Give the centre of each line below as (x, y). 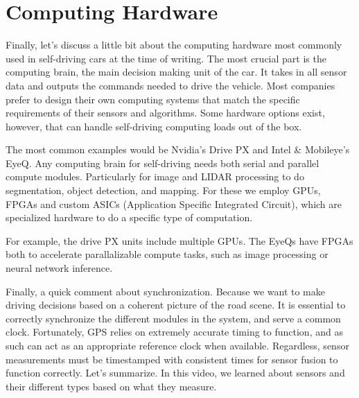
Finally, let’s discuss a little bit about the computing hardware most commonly (174, 45)
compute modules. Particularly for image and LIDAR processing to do (155, 176)
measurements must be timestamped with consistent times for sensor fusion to (172, 359)
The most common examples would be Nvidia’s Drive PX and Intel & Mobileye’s (178, 149)
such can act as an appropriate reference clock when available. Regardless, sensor (177, 345)
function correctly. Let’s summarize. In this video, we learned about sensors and (175, 373)
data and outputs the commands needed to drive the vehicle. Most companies (170, 85)
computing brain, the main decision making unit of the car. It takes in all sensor (176, 72)
